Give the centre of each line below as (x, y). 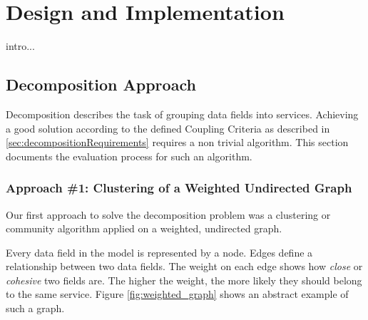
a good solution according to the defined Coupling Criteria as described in (168, 128)
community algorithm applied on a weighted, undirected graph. (144, 228)
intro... (20, 46)
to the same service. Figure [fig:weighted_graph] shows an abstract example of (177, 294)
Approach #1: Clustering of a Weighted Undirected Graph (179, 188)
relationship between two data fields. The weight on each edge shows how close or (184, 266)
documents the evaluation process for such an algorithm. (129, 156)
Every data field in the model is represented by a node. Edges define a (159, 252)
